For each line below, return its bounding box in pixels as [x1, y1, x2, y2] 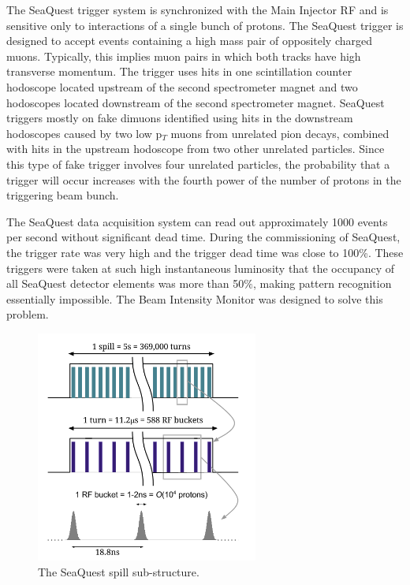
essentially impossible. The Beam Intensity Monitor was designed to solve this [6, 290, 383, 307]
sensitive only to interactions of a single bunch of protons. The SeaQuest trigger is [6, 17, 404, 33]
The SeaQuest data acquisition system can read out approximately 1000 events [6, 213, 388, 229]
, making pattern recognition [252, 275, 392, 292]
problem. [6, 306, 49, 322]
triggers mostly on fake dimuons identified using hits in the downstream [6, 110, 353, 126]
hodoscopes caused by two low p [6, 125, 162, 141]
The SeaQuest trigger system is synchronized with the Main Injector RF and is [6, 2, 389, 17]
